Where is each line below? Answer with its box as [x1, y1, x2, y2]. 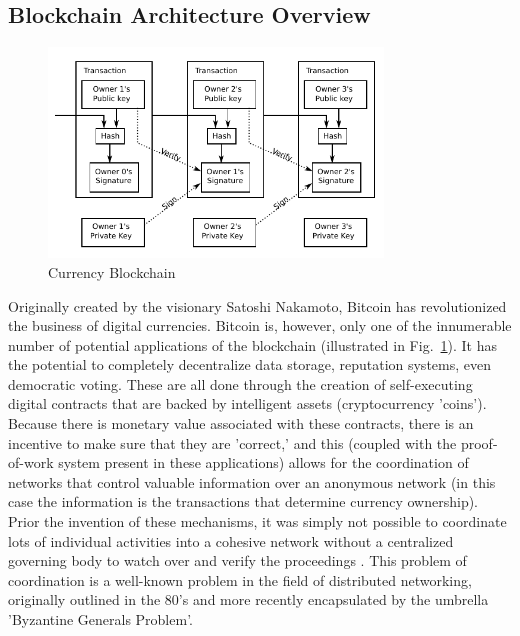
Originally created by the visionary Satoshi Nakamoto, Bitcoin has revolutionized [8, 295, 507, 316]
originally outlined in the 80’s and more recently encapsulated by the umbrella [8, 589, 489, 610]
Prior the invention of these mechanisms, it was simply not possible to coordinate [8, 511, 507, 532]
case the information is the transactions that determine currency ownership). [8, 491, 479, 512]
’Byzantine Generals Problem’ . [8, 609, 193, 629]
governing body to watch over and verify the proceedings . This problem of [8, 550, 467, 571]
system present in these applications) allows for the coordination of [58, 452, 469, 473]
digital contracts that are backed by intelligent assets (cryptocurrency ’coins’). [8, 393, 487, 414]
